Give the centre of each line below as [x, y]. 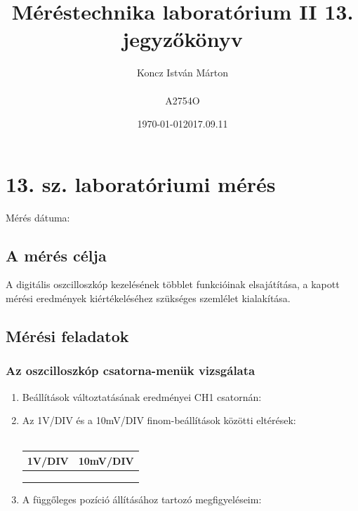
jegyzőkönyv [183, 39]
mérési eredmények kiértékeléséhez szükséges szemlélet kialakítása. [148, 298]
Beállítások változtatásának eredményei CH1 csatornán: [142, 396]
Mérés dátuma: [38, 217]
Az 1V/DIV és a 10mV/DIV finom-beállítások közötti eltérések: [159, 420]
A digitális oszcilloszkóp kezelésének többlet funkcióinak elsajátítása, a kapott [173, 284]
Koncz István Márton [182, 73]
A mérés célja [56, 255]
